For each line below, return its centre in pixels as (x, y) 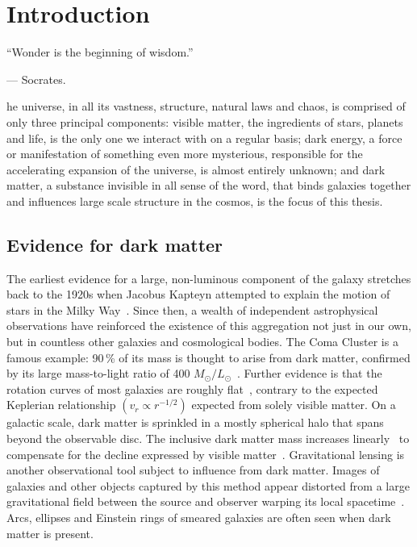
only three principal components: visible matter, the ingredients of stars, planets (205, 121)
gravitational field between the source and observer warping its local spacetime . (206, 501)
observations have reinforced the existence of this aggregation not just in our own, (209, 326)
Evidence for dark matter (115, 244)
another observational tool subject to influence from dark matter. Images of (193, 470)
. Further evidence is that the (310, 373)
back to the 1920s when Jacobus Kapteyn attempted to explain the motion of (198, 294)
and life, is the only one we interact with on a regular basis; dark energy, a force (204, 138)
